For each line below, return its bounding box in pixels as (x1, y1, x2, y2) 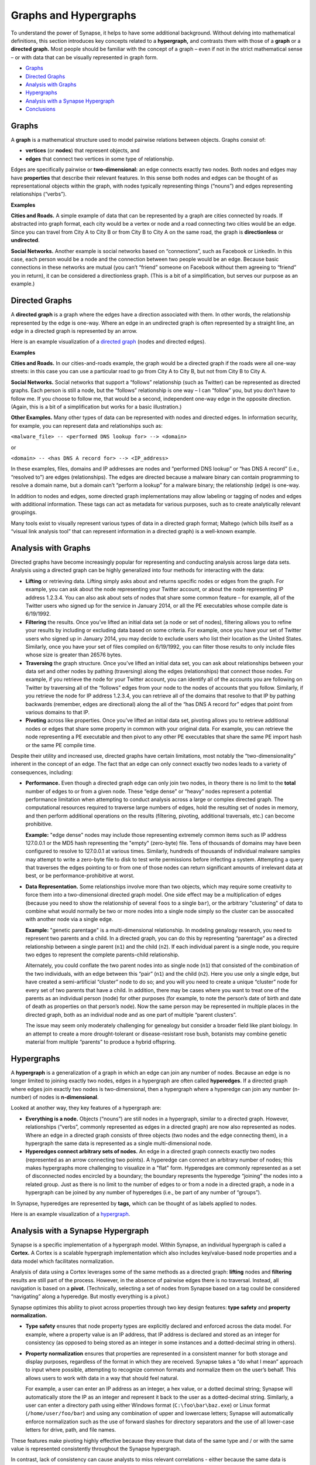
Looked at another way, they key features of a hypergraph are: (11, 1105, 162, 1112)
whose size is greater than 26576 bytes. (25, 651, 122, 659)
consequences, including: (11, 768, 73, 776)
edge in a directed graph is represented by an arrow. (11, 327, 138, 334)
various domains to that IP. (25, 709, 90, 716)
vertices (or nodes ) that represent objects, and (25, 147, 140, 154)
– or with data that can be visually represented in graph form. (11, 53, 158, 61)
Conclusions (25, 105, 56, 113)
